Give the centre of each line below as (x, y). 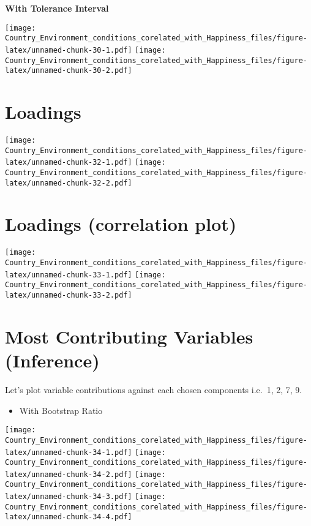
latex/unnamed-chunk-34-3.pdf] (69, 497)
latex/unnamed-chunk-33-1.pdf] (69, 275)
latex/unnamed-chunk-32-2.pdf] (69, 183)
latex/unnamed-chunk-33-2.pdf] (69, 295)
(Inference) (52, 360)
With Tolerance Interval (57, 8)
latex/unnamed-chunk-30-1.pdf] (69, 50)
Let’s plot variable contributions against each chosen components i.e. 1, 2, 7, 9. (154, 389)
